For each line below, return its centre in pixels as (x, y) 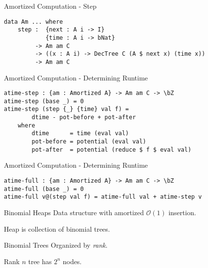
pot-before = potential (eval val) (89, 142)
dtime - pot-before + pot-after (84, 118)
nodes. (72, 261)
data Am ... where (33, 22)
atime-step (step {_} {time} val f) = (66, 109)
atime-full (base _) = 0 (44, 189)
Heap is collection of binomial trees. (57, 229)
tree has (40, 261)
